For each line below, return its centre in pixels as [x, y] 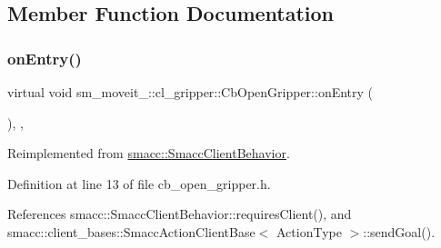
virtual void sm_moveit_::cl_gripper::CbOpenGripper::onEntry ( [190, 92]
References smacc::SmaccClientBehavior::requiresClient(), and [180, 214]
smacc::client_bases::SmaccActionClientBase [131, 231]
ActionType [309, 231]
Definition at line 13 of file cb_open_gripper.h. [139, 183]
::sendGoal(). [399, 231]
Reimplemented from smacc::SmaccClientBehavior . [149, 153]
